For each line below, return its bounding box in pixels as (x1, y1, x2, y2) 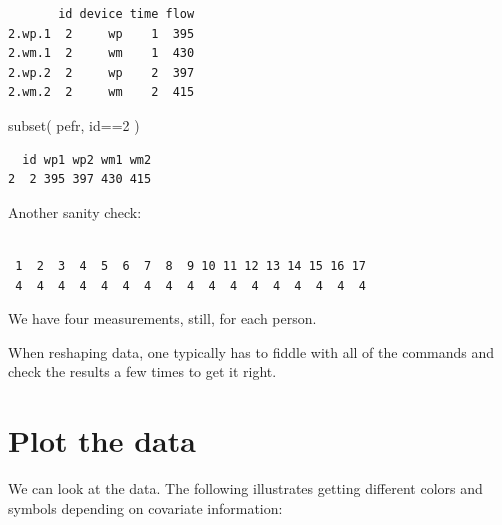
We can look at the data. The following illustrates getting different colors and (8, 478, 483, 499)
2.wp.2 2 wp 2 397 (8, 65, 195, 80)
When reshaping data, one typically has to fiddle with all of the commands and (8, 341, 495, 362)
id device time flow (58, 7, 195, 21)
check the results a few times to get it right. (8, 361, 277, 382)
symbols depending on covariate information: (8, 497, 283, 518)
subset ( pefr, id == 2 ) (8, 114, 140, 135)
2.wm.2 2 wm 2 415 (8, 85, 195, 100)
